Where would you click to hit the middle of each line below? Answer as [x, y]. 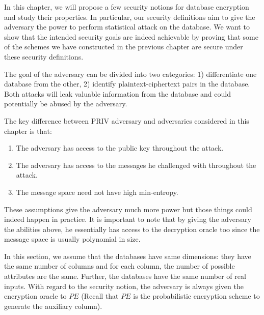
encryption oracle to [35, 296]
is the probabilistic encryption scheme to [196, 296]
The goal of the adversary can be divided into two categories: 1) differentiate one [130, 74]
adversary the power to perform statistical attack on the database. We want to [127, 27]
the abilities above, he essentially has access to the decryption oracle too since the [132, 229]
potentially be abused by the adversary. [66, 104]
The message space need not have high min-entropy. [97, 192]
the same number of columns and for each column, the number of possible [120, 266]
